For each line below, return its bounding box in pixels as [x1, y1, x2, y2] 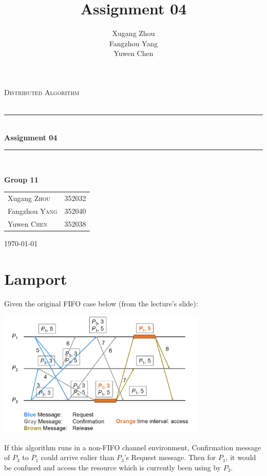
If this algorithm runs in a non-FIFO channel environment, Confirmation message [4, 442, 261, 452]
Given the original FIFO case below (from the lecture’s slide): [4, 298, 198, 308]
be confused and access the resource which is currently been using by [4, 462, 221, 472]
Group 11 [4, 174, 39, 185]
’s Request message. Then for [124, 452, 216, 463]
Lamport [4, 268, 67, 289]
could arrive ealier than [41, 452, 115, 463]
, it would [225, 452, 256, 463]
